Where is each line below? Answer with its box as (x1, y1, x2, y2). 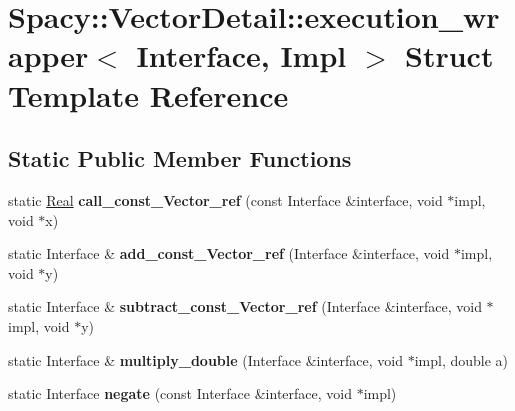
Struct (405, 35, 494, 76)
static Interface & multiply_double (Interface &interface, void (8, 349, 403, 370)
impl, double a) (414, 349, 509, 370)
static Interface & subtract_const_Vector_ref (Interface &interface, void (8, 296, 482, 317)
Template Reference (8, 74, 289, 115)
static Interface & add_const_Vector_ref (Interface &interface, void (8, 243, 450, 264)
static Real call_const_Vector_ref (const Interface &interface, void (8, 189, 443, 210)
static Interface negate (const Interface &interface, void (8, 383, 352, 404)
